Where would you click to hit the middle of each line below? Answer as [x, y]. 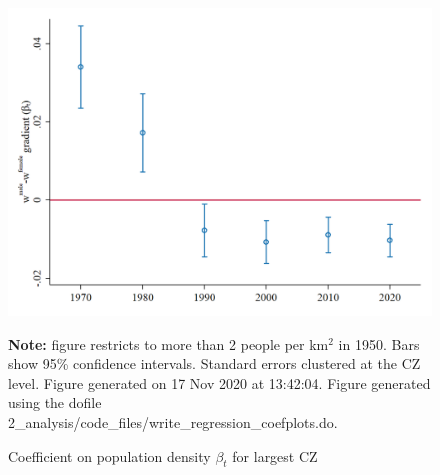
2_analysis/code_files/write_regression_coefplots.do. [173, 422]
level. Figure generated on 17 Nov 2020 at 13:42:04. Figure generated [219, 382]
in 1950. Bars [379, 343]
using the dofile [55, 402]
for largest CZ [275, 455]
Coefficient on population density [109, 455]
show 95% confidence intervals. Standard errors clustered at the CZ [214, 363]
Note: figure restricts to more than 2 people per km [168, 343]
